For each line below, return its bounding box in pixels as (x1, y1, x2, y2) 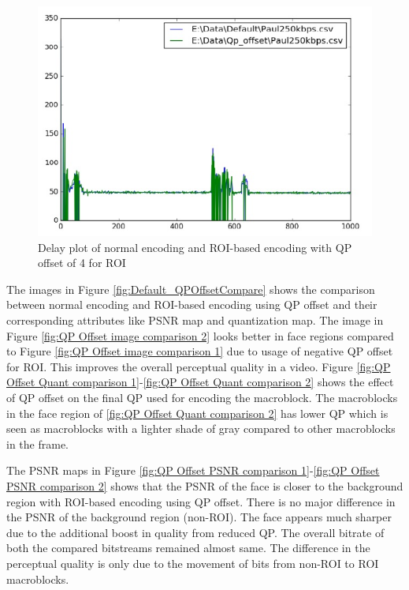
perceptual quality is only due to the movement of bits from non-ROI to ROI (6, 554, 379, 571)
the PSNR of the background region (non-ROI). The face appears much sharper (6, 509, 392, 525)
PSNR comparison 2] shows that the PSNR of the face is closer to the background (6, 478, 403, 494)
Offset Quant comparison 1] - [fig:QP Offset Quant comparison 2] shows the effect (6, 374, 394, 390)
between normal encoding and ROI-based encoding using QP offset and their (6, 296, 377, 313)
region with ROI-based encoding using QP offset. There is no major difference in (6, 493, 396, 509)
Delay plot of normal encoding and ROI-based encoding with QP (38, 239, 352, 255)
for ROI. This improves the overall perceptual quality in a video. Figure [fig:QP (6, 358, 391, 374)
